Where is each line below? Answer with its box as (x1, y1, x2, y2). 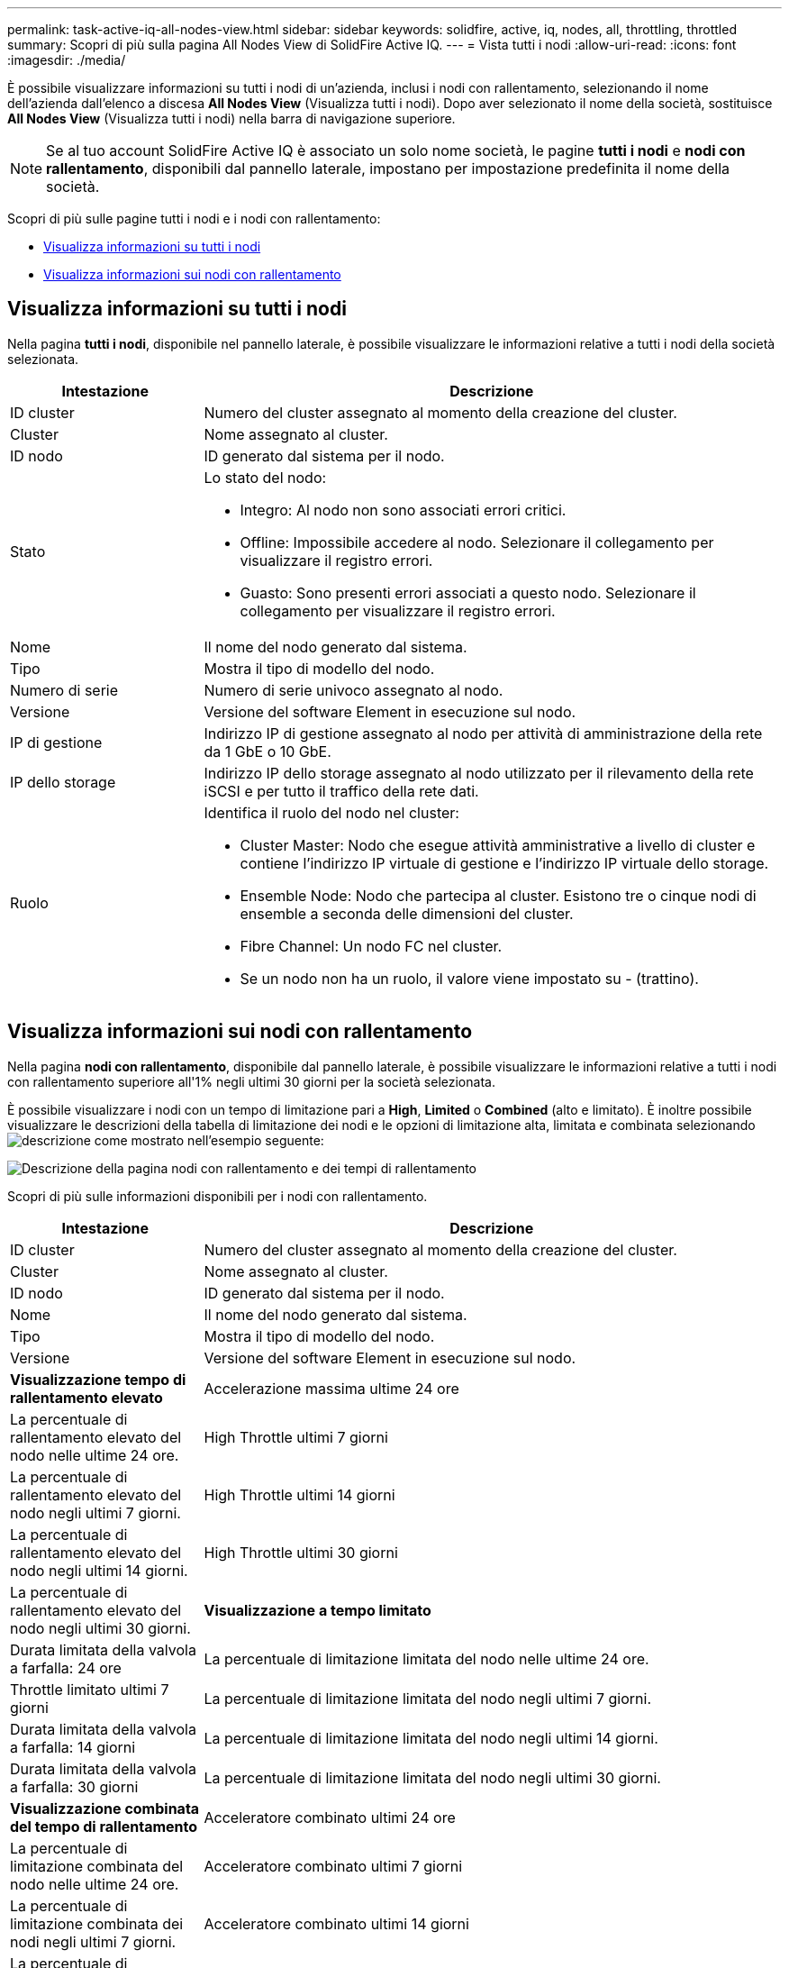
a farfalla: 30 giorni (10, 1777, 139, 1796)
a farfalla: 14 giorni (10, 1737, 136, 1756)
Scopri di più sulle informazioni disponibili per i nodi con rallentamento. (7, 1188, 428, 1204)
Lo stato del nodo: (204, 468, 327, 487)
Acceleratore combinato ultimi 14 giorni (204, 1914, 469, 1933)
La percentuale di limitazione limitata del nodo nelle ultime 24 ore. (204, 1649, 649, 1668)
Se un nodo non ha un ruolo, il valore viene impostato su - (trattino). (240, 969, 699, 988)
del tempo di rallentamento (10, 1817, 198, 1836)
